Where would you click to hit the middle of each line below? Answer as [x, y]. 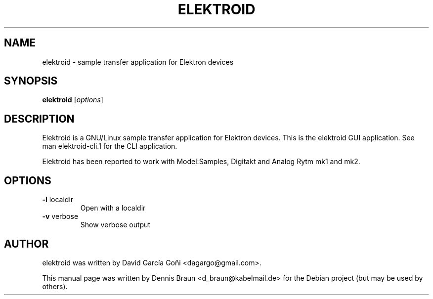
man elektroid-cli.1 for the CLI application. [110, 146]
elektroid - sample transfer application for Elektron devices [138, 62]
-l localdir [58, 200]
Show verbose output [115, 225]
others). [55, 286]
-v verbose [60, 216]
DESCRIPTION [39, 119]
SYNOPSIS [31, 81]
